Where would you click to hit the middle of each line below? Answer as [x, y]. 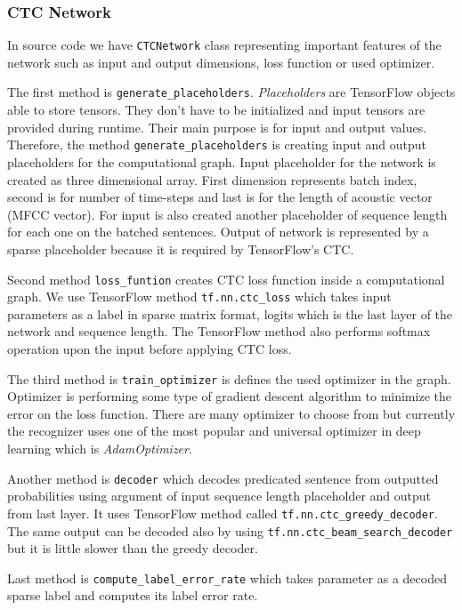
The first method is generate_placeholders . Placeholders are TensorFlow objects [231, 92]
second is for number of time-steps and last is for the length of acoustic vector [220, 197]
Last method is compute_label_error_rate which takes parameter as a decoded [227, 578]
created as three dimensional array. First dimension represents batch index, [212, 179]
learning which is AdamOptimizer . [100, 449]
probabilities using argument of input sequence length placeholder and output [219, 496]
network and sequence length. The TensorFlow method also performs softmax [219, 331]
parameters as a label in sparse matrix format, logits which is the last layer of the [230, 313]
